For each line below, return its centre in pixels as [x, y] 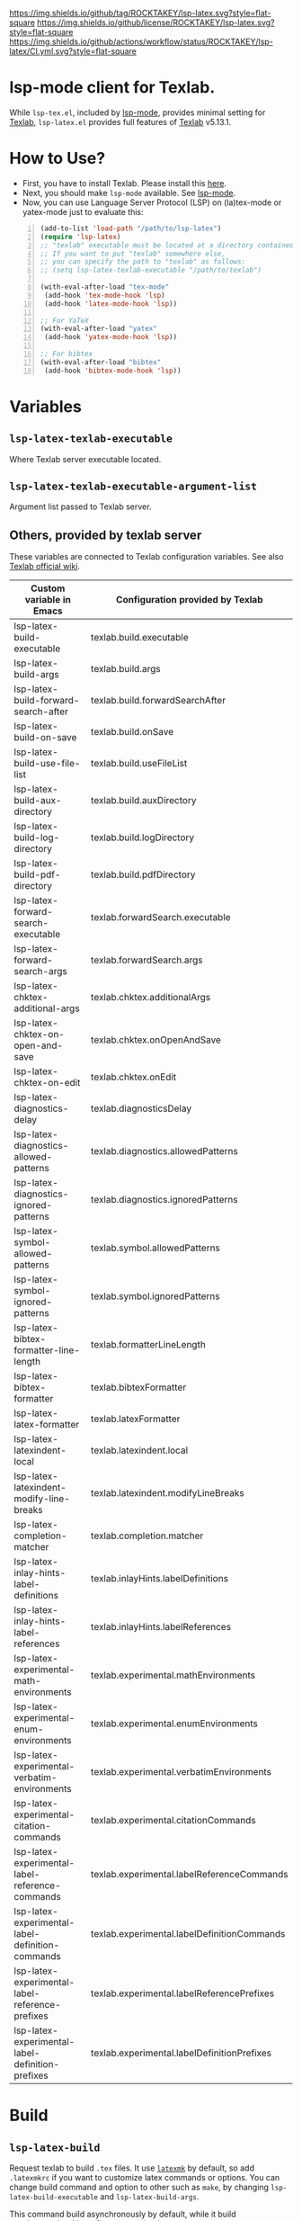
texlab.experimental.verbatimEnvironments [182, 1772]
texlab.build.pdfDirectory [143, 874]
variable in [48, 600]
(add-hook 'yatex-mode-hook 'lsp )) [111, 337]
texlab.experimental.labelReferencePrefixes [183, 1993]
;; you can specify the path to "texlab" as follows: [143, 262]
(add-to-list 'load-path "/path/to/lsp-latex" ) [131, 228]
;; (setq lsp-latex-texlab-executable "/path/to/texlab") [151, 270]
